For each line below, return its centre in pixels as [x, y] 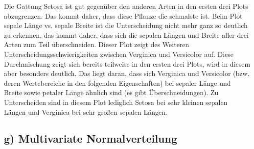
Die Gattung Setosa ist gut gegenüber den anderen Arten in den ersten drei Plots [126, 6]
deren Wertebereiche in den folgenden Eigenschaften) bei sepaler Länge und [117, 83]
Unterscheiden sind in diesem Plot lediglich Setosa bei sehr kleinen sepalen [116, 102]
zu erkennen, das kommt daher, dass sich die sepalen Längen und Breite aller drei [126, 35]
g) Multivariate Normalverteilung [91, 138]
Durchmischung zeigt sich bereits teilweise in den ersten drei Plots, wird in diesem [127, 63]
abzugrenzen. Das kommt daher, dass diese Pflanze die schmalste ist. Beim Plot [123, 15]
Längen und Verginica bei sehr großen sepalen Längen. [86, 112]
